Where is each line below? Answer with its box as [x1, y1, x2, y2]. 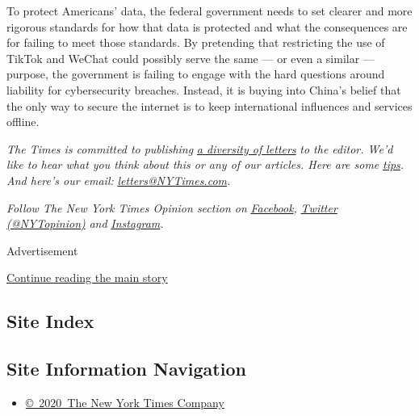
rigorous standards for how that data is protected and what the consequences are [6, 18, 408, 35]
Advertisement [6, 242, 78, 258]
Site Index [6, 309, 94, 334]
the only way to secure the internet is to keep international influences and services [6, 97, 413, 114]
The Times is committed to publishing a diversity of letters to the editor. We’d [6, 140, 393, 157]
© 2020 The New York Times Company [25, 393, 224, 410]
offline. [6, 113, 40, 130]
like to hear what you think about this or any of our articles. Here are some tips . [6, 156, 404, 173]
